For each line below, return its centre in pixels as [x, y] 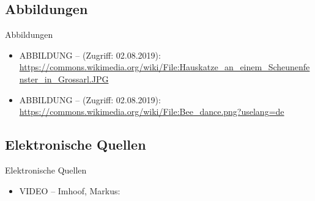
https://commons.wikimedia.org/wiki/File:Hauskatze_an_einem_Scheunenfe [165, 67]
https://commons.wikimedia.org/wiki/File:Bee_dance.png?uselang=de [152, 111]
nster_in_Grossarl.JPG [64, 79]
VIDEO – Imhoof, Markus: [70, 190]
